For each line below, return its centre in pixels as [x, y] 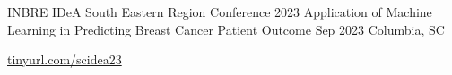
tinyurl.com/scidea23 [65, 59]
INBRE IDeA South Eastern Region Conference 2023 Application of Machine [220, 12]
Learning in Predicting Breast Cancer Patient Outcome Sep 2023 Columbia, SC [226, 29]
